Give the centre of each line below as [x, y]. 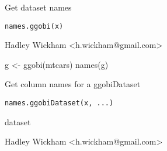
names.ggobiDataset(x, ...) [59, 103]
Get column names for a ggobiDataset [73, 84]
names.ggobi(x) [34, 26]
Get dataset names [38, 7]
